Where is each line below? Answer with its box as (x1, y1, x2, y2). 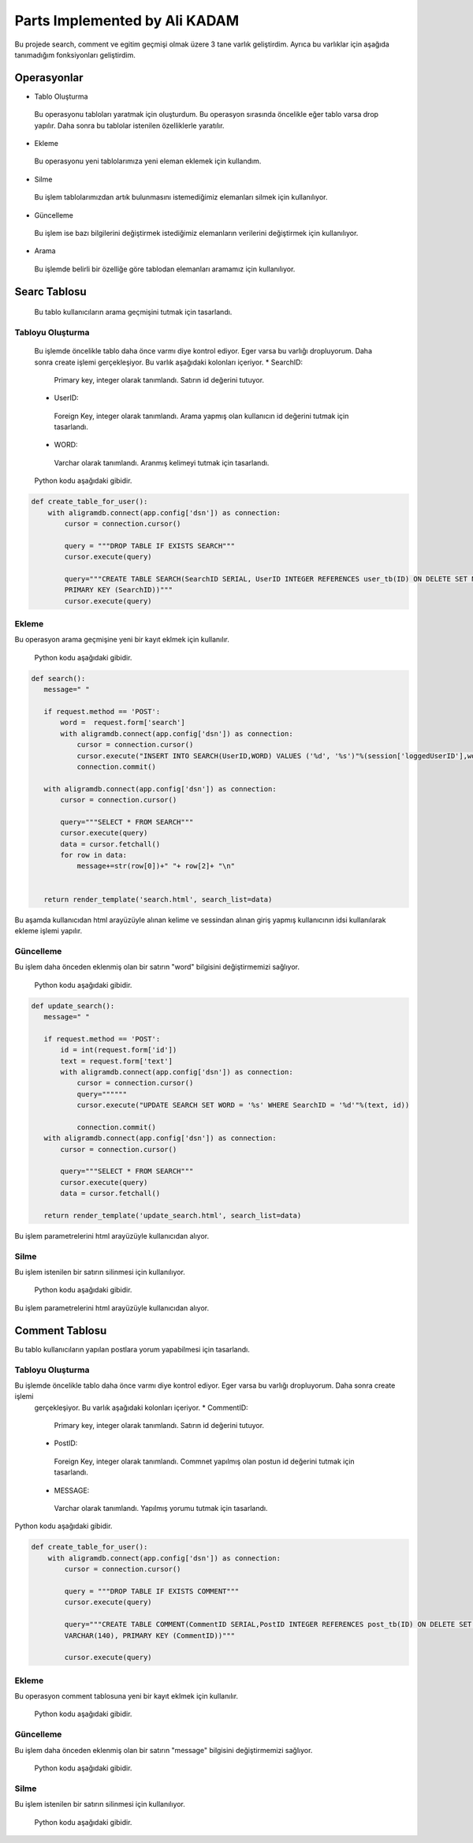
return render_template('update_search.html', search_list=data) (43, 1211, 302, 1220)
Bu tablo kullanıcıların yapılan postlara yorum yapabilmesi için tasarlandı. (14, 1344, 250, 1354)
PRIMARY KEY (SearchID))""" (64, 585, 173, 595)
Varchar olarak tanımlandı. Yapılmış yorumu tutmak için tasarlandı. (54, 1504, 268, 1513)
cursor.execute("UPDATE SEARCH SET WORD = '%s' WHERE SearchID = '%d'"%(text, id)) (76, 1101, 410, 1110)
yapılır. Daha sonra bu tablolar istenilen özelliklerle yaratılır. (34, 121, 225, 130)
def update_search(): (31, 1001, 115, 1010)
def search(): (31, 674, 86, 682)
